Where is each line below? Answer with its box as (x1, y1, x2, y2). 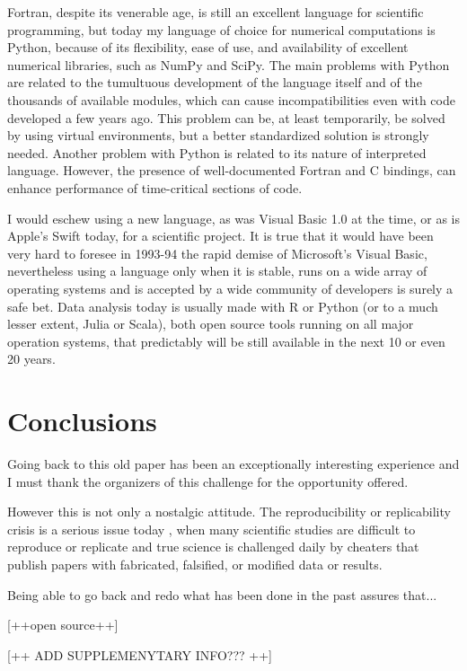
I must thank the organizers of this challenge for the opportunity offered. (7, 472, 409, 490)
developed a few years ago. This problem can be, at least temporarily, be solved (7, 108, 445, 127)
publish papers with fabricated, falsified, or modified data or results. (7, 554, 383, 573)
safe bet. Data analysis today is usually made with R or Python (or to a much (7, 296, 438, 315)
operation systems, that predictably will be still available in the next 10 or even (7, 331, 445, 350)
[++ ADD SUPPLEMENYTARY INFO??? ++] (7, 645, 273, 664)
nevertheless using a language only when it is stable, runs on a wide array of (7, 261, 427, 280)
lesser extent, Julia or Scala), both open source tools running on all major (7, 314, 414, 333)
